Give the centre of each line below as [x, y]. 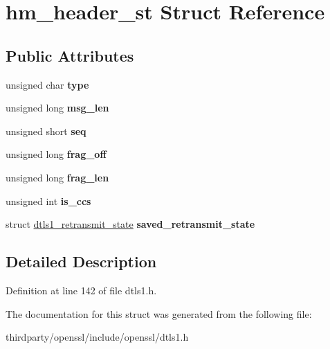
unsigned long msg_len [57, 108]
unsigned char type [47, 84]
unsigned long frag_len [57, 177]
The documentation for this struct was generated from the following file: [159, 313]
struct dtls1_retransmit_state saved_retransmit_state [130, 224]
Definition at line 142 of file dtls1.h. [81, 290]
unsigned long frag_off [56, 154]
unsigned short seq [46, 131]
